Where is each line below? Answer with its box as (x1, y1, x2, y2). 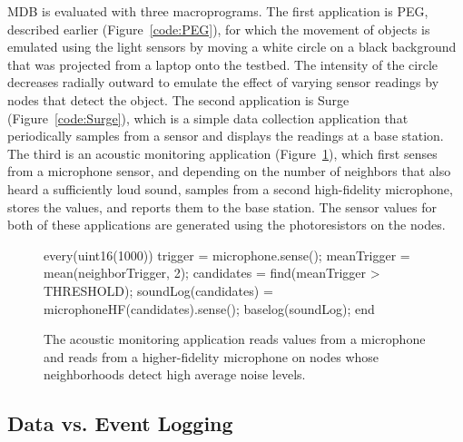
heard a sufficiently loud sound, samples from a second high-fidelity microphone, (7, 179, 453, 198)
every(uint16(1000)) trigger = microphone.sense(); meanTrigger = (44, 245, 410, 264)
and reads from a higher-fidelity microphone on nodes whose (44, 347, 379, 366)
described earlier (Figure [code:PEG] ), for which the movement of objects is (7, 19, 430, 38)
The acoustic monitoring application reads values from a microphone (44, 329, 426, 349)
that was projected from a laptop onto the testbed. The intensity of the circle (7, 54, 438, 74)
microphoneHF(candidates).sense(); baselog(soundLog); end (44, 299, 375, 318)
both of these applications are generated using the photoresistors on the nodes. (7, 215, 446, 234)
